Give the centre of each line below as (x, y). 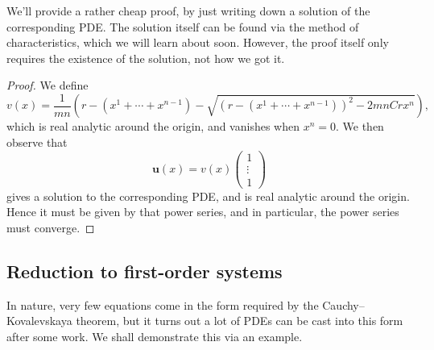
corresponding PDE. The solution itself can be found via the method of (183, 26)
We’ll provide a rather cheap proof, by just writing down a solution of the (188, 10)
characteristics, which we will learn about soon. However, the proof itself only (198, 42)
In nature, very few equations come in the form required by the (163, 304)
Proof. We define (48, 85)
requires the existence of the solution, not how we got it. (146, 58)
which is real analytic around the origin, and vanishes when (153, 126)
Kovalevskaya (39, 321)
